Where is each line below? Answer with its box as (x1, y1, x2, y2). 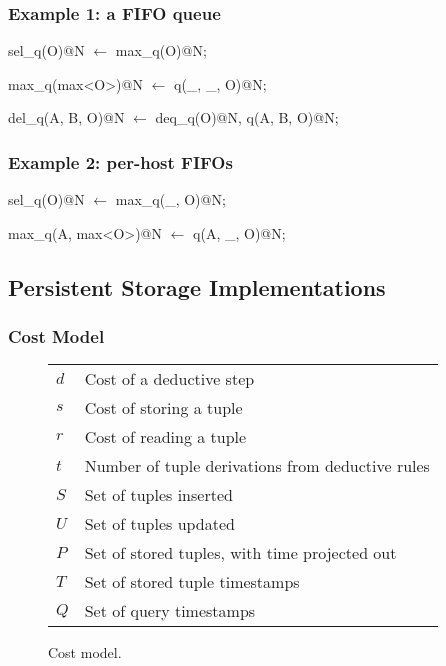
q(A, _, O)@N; (193, 222, 286, 243)
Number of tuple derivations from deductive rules (84, 454, 430, 478)
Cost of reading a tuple (84, 425, 247, 449)
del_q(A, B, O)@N (8, 107, 125, 128)
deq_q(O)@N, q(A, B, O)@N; (155, 107, 339, 128)
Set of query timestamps (84, 599, 256, 623)
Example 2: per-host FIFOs (8, 149, 233, 174)
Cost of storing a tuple (84, 396, 243, 420)
